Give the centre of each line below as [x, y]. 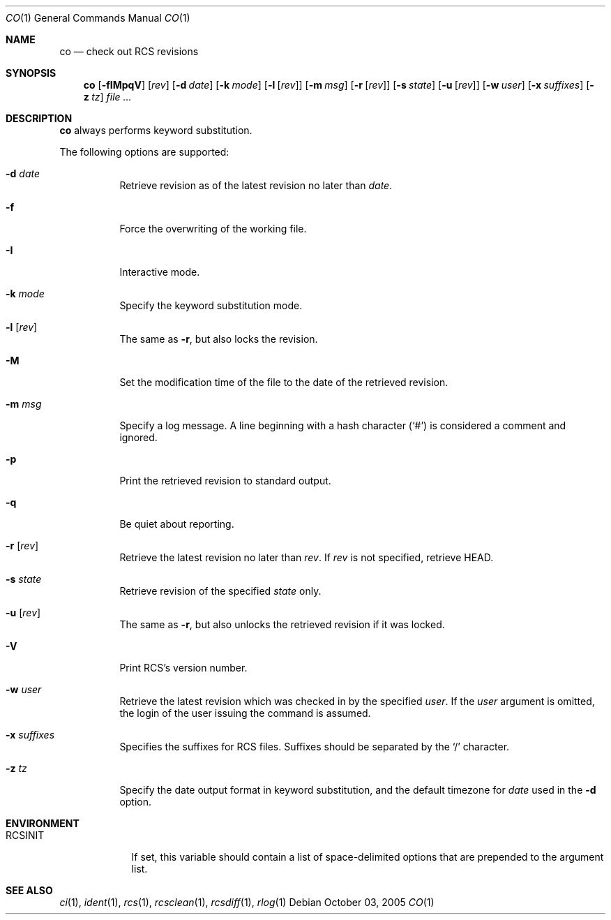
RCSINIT [25, 835]
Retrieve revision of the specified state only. [220, 591]
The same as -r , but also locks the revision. [219, 339]
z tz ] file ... [107, 97]
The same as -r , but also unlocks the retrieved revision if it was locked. [282, 624]
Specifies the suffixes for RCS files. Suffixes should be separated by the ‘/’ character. [315, 747]
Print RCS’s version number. [183, 668]
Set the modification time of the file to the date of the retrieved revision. [284, 382]
